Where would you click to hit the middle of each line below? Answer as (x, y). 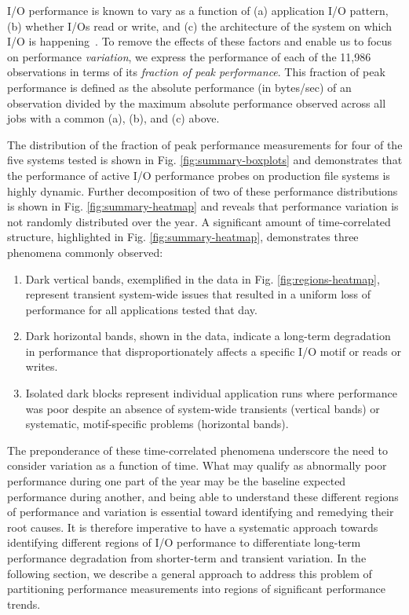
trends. (24, 604)
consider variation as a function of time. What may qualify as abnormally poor (197, 465)
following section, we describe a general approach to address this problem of (190, 573)
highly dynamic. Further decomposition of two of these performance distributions (203, 190)
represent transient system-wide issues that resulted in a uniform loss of (198, 294)
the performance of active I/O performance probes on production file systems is (199, 175)
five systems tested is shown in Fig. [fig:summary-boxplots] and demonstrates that (205, 160)
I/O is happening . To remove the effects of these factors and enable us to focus (200, 41)
